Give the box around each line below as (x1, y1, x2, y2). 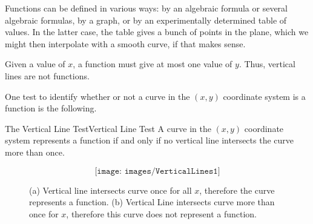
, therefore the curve (199, 183, 275, 196)
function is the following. (5, 102, 97, 114)
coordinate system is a (223, 90, 306, 102)
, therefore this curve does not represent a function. (66, 207, 257, 220)
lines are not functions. (5, 69, 90, 82)
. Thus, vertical (239, 58, 295, 70)
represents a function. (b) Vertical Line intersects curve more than (29, 196, 275, 208)
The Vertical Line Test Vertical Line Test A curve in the (5, 122, 211, 134)
